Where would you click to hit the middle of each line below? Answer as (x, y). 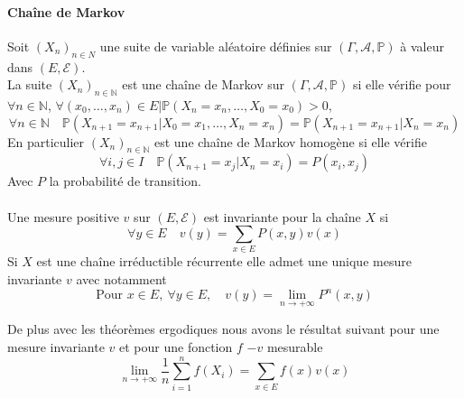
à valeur (422, 46)
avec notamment (121, 279)
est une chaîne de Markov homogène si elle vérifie (290, 141)
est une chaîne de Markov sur (204, 84)
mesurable (295, 346)
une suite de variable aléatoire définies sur (216, 46)
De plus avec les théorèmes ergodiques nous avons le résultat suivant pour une (223, 329)
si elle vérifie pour (402, 84)
